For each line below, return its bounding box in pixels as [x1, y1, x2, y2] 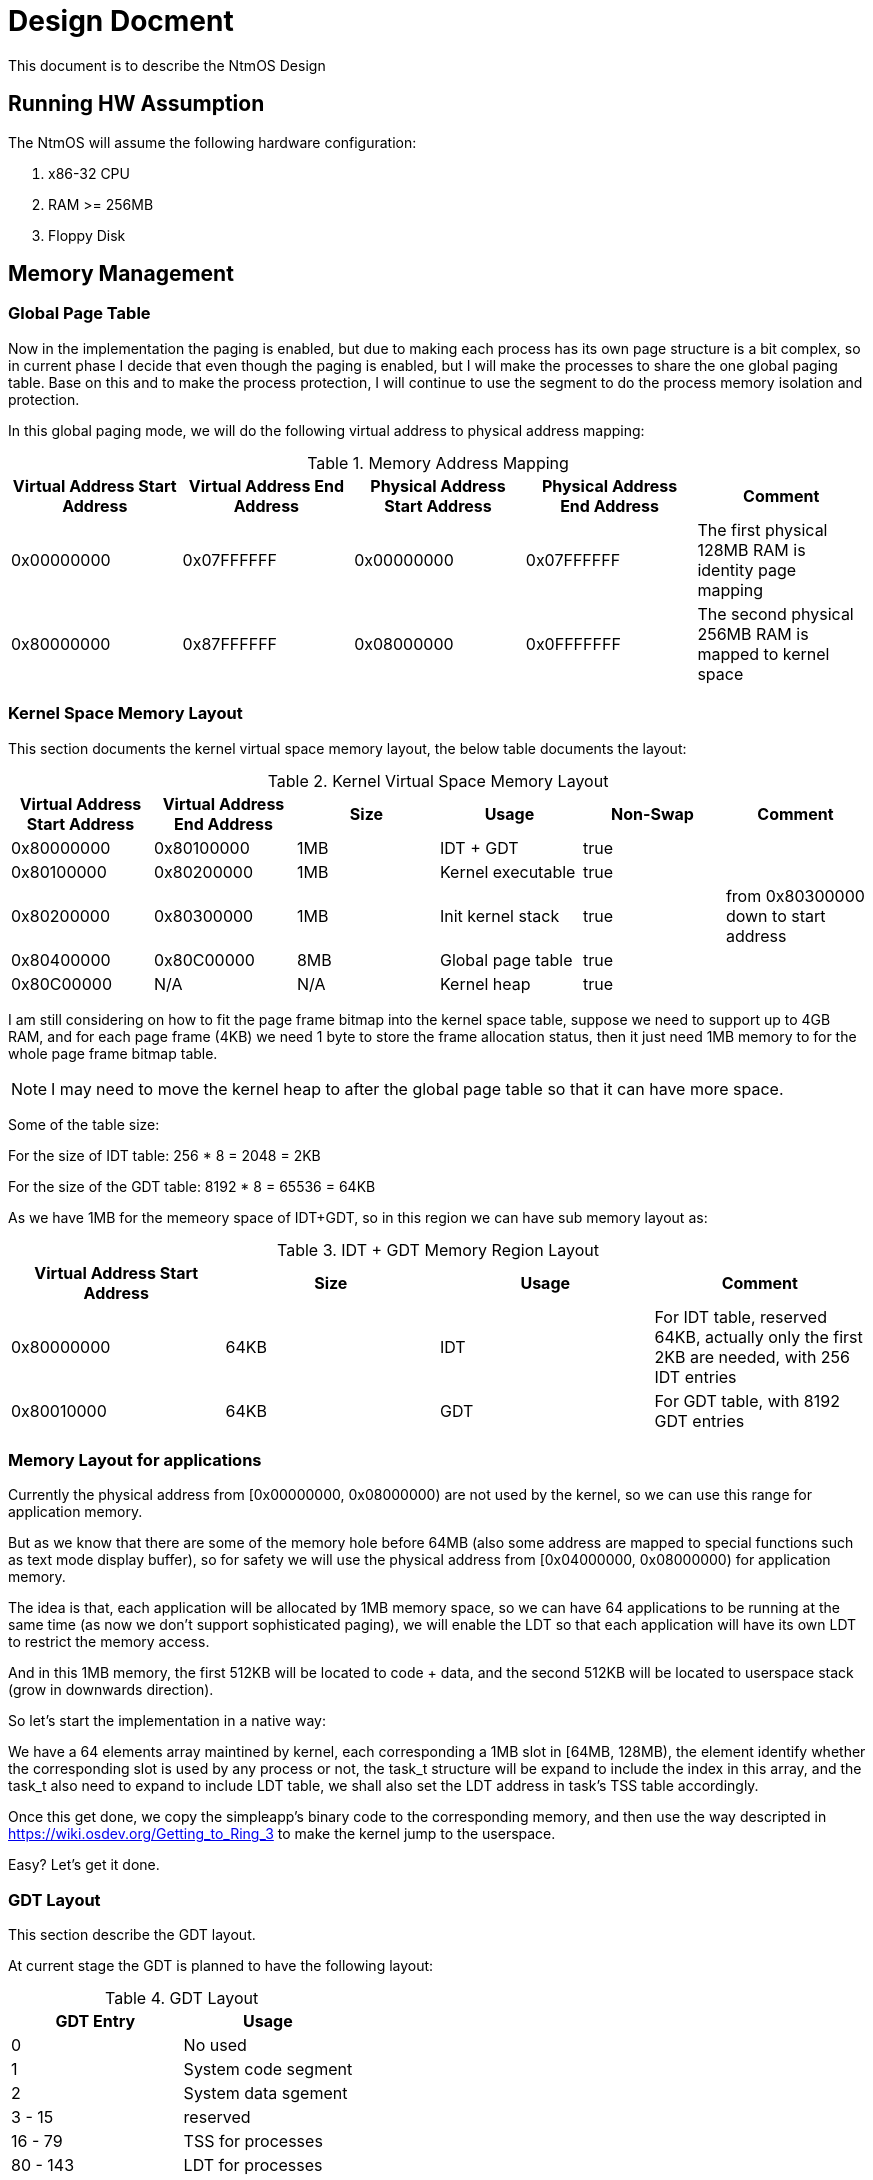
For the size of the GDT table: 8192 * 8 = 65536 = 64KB [8, 1177, 376, 1195]
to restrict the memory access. [8, 1633, 210, 1651]
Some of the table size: [8, 1115, 160, 1133]
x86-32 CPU [48, 164, 130, 182]
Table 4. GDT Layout [105, 1988, 259, 2009]
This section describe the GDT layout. [8, 1926, 256, 1944]
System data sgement [183, 2083, 348, 2104]
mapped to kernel [697, 643, 830, 664]
